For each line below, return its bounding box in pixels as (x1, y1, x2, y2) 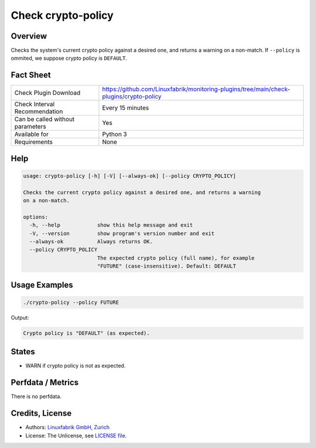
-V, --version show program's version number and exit (29, 230, 215, 237)
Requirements (14, 138, 53, 146)
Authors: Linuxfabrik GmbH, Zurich (25, 424, 110, 431)
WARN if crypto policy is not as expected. (25, 362, 126, 369)
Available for (14, 130, 49, 138)
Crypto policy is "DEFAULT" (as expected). (23, 330, 150, 337)
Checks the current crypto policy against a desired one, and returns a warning (23, 189, 261, 196)
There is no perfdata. (11, 393, 61, 400)
